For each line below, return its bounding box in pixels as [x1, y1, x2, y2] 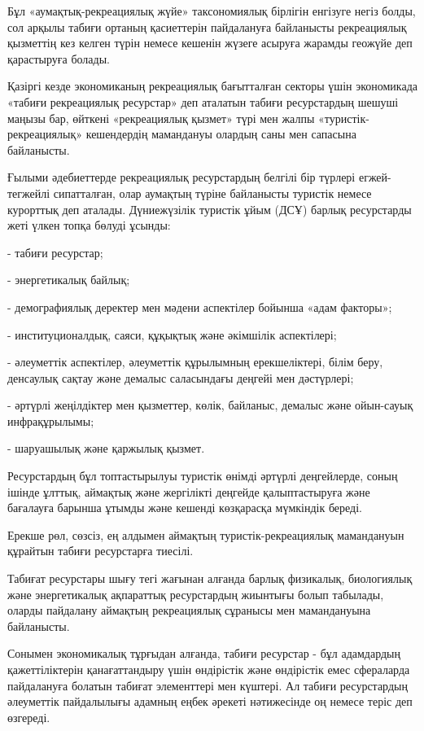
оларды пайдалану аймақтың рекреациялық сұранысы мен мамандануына [7, 602, 371, 619]
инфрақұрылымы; [7, 412, 94, 429]
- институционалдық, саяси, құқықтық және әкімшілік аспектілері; [7, 326, 337, 343]
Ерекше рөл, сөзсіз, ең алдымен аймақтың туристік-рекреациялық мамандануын [7, 526, 404, 543]
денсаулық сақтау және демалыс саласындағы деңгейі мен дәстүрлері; [7, 369, 354, 386]
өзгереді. [7, 708, 50, 725]
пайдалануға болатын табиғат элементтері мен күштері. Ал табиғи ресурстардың [7, 676, 408, 694]
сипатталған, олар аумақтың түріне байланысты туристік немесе [53, 184, 372, 201]
